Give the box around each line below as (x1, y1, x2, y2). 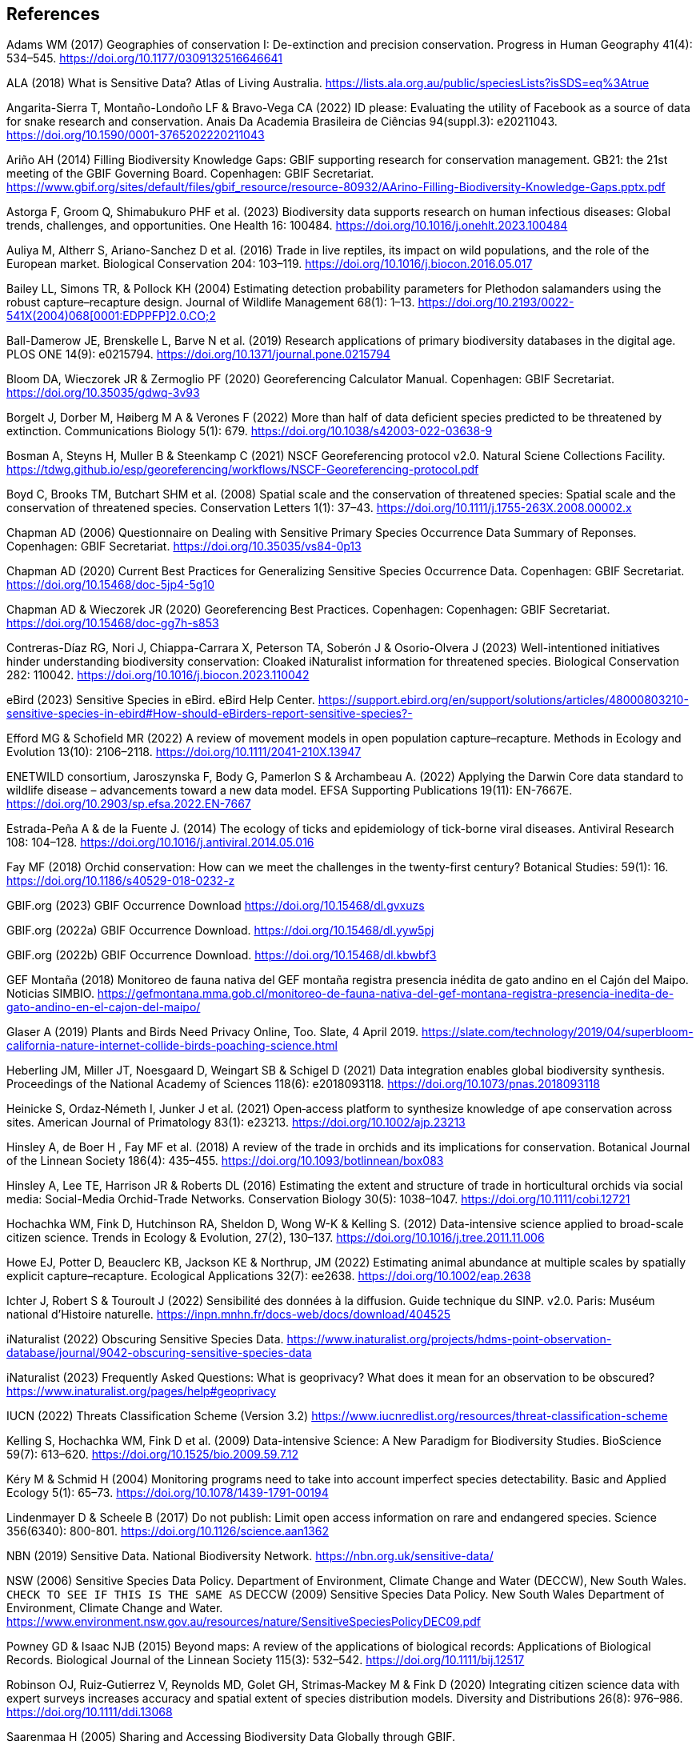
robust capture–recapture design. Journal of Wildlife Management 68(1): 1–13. (6, 295, 415, 310)
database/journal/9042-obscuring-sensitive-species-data (6, 1346, 312, 1360)
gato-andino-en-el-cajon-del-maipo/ (6, 1000, 201, 1015)
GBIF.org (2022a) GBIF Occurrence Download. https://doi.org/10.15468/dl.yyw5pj (6, 923, 434, 938)
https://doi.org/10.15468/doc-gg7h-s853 (6, 616, 219, 630)
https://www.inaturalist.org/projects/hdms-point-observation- (286, 1332, 612, 1347)
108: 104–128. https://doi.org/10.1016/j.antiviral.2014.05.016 (6, 835, 314, 850)
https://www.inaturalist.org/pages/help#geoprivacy (6, 1384, 277, 1399)
